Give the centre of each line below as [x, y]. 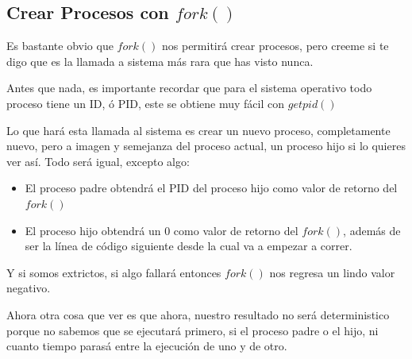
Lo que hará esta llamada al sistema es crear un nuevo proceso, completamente [198, 130]
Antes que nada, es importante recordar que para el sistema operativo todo [189, 88]
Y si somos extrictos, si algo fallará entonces [114, 272]
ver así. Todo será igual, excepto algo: [98, 161]
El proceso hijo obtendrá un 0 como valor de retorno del [162, 230]
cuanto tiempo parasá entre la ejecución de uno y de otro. [147, 346]
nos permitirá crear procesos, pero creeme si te [275, 46]
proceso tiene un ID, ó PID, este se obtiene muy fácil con [146, 103]
